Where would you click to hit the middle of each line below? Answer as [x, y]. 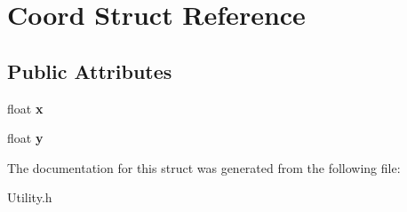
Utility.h [30, 197]
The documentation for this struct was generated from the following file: [204, 167]
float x [25, 108]
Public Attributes [90, 71]
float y [25, 138]
